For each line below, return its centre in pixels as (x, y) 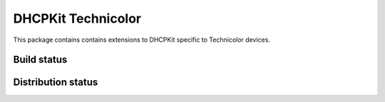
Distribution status (56, 83)
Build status (40, 60)
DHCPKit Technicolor (77, 18)
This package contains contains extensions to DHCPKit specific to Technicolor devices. (142, 40)
